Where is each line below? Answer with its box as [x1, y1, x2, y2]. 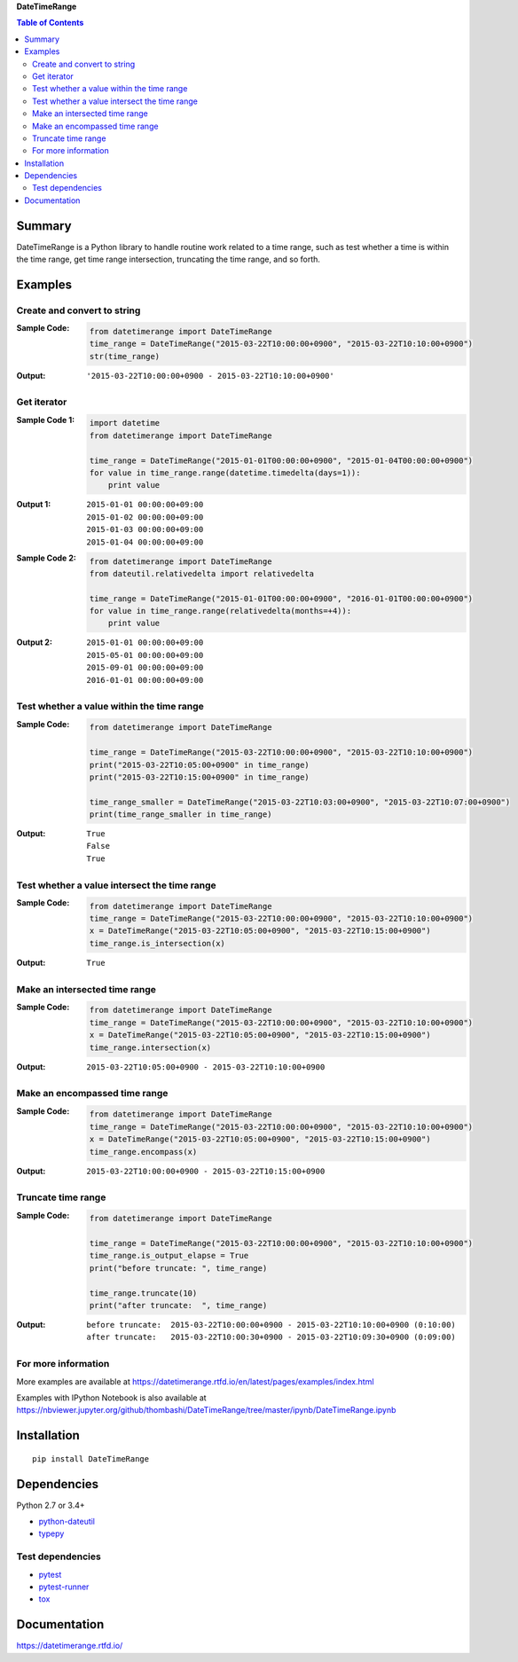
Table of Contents [16, 18, 84, 28]
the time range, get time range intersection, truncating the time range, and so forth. [16, 254, 321, 265]
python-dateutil [38, 1516, 96, 1526]
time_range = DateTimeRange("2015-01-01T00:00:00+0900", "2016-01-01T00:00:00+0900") [89, 593, 474, 603]
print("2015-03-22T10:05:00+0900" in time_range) [89, 759, 310, 770]
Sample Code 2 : [16, 553, 77, 563]
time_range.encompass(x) [89, 1147, 198, 1156]
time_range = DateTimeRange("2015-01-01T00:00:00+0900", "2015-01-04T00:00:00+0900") [89, 455, 474, 466]
